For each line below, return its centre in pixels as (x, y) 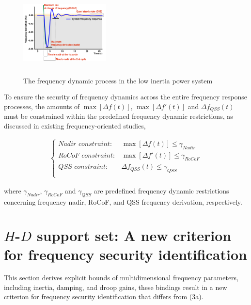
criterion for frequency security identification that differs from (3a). (104, 297)
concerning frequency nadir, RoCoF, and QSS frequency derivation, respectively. (123, 202)
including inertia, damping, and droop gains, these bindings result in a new (116, 287)
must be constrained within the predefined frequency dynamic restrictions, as (118, 116)
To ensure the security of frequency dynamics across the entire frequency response (126, 97)
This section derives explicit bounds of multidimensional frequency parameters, (121, 278)
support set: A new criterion (134, 235)
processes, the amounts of (42, 106)
